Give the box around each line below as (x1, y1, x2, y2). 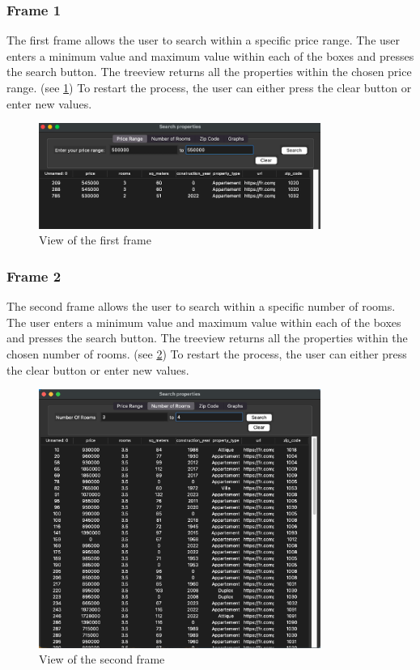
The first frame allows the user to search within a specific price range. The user (6, 32, 401, 49)
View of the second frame (39, 651, 165, 668)
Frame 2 (6, 265, 62, 286)
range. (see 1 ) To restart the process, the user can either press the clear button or (6, 79, 412, 95)
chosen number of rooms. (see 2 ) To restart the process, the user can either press (6, 346, 407, 363)
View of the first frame (39, 231, 151, 248)
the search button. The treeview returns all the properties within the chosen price (6, 63, 412, 80)
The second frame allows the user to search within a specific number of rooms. (6, 298, 396, 315)
